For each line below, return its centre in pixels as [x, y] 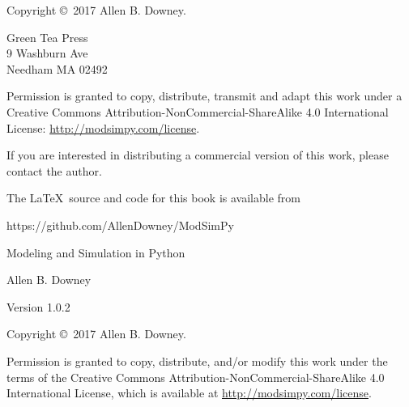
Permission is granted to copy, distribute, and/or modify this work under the [197, 360]
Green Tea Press [47, 37]
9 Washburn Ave [47, 53]
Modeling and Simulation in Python [96, 252]
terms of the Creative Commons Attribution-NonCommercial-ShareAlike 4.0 [196, 377]
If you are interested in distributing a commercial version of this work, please [198, 155]
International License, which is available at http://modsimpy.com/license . [189, 393]
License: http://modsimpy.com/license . [103, 127]
